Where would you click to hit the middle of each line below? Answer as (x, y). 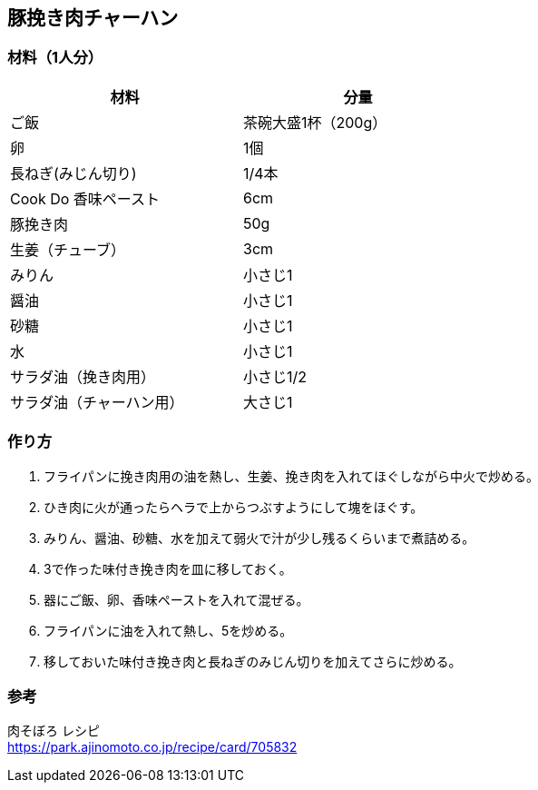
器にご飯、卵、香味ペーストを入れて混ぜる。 (176, 599)
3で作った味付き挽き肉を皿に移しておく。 (168, 568)
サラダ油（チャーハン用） (97, 402)
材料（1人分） (55, 58)
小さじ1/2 (275, 376)
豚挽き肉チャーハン (93, 18)
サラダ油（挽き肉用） (83, 376)
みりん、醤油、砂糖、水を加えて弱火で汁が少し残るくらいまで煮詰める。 (259, 538)
